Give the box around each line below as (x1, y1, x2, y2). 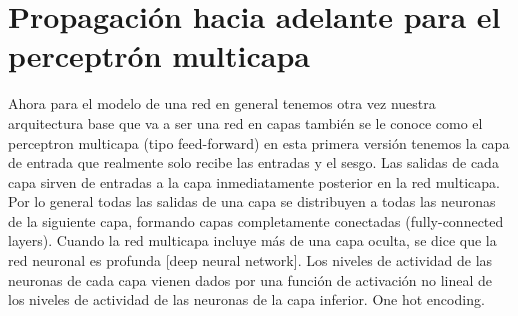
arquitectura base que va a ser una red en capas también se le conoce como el (8, 112, 483, 133)
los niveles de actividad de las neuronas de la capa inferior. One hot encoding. (8, 289, 485, 310)
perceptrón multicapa (8, 35, 310, 76)
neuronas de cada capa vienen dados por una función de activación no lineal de (8, 269, 493, 290)
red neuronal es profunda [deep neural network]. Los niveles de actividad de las (8, 250, 493, 271)
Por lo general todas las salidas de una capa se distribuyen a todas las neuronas (8, 191, 496, 212)
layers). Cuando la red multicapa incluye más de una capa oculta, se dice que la (8, 230, 497, 251)
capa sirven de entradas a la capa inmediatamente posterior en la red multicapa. (8, 171, 500, 192)
